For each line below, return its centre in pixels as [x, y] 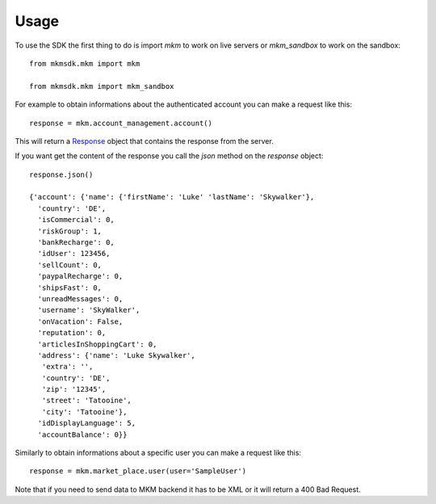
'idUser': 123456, [74, 254]
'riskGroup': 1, [70, 231]
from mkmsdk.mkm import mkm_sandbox [102, 86]
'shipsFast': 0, [70, 288]
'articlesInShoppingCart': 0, [97, 344]
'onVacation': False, [80, 321]
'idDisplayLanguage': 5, [87, 423]
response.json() [61, 174]
